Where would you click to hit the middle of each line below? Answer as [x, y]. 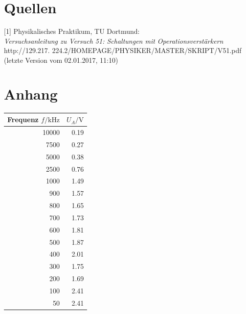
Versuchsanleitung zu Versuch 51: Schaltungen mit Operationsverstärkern [114, 40]
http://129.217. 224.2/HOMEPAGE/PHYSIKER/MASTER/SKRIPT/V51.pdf [123, 50]
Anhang [31, 93]
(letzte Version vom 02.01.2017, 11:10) [61, 60]
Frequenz [23, 119]
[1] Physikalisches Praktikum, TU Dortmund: [72, 31]
